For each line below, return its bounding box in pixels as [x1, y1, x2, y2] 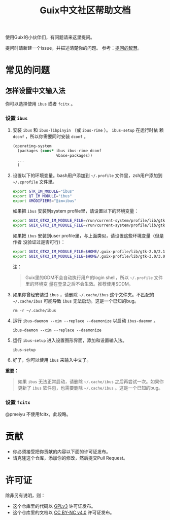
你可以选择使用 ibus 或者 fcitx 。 [5, 101, 76, 107]
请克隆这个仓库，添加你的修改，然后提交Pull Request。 [12, 455, 128, 461]
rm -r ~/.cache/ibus [12, 308, 56, 313]
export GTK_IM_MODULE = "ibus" [12, 189, 75, 194]
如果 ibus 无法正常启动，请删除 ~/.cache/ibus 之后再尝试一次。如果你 [17, 378, 164, 385]
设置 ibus [5, 115, 28, 122]
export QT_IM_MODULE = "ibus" [12, 193, 72, 198]
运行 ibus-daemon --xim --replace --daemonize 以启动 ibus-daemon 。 [12, 318, 158, 324]
